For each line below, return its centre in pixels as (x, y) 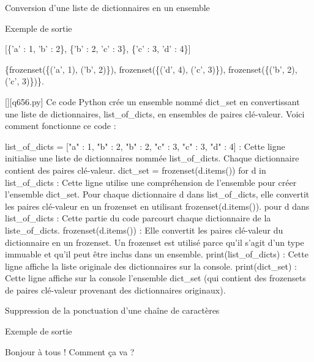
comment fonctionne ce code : (61, 126)
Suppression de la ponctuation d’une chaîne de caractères (112, 310)
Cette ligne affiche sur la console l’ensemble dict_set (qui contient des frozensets (155, 278)
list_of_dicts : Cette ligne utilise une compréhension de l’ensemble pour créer (151, 182)
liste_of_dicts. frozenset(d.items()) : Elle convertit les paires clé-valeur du (144, 230)
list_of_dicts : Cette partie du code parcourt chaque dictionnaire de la (138, 218)
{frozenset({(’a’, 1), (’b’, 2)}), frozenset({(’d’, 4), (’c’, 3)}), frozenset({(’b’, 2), (151, 69)
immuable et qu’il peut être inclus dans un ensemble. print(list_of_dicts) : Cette (157, 254)
